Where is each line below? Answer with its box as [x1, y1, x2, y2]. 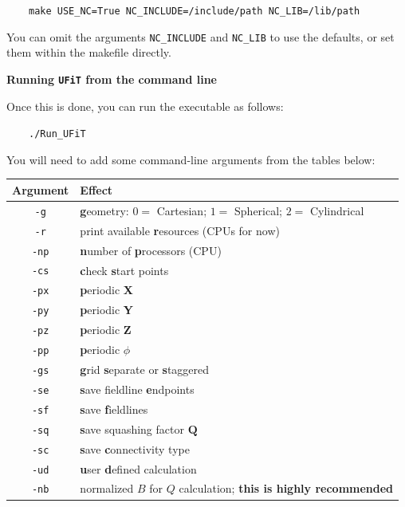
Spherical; [234, 202, 282, 218]
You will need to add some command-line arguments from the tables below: [6, 151, 376, 167]
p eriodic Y [80, 301, 134, 318]
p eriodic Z [80, 321, 132, 338]
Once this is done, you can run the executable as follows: [6, 97, 284, 114]
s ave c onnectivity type [80, 440, 190, 457]
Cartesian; [156, 202, 207, 218]
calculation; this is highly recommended [179, 480, 394, 497]
